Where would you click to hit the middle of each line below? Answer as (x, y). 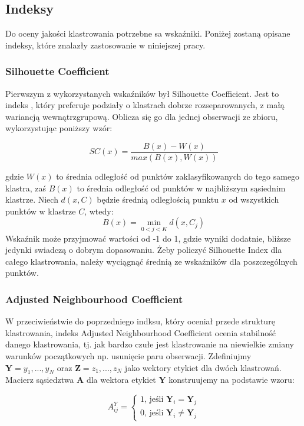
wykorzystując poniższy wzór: (59, 128)
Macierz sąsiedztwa (40, 380)
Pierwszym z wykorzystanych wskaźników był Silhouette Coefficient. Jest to (142, 93)
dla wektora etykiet (121, 380)
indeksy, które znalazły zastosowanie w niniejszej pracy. (105, 45)
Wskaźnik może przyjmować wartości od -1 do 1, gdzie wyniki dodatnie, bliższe (148, 238)
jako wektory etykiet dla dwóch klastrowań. (203, 367)
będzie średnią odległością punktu (158, 199)
